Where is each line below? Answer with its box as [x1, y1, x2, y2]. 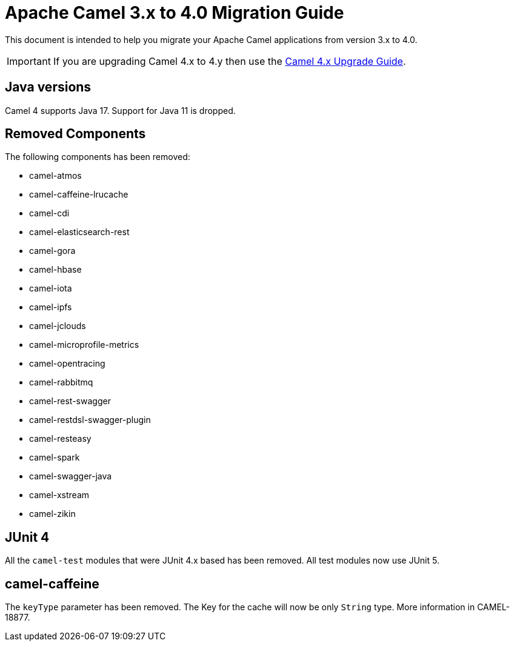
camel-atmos [29, 170, 82, 181]
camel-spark [29, 452, 80, 463]
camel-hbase [29, 264, 82, 275]
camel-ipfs [29, 302, 72, 313]
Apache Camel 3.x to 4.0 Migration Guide [5, 2, 344, 23]
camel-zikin [29, 508, 76, 519]
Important [7, 55, 51, 67]
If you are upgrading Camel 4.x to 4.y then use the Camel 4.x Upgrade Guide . [53, 55, 406, 67]
